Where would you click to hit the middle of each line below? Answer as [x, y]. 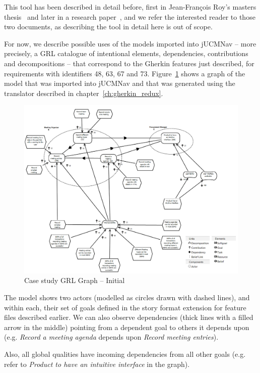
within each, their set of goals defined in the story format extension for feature [125, 307]
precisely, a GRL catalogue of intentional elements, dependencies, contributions [126, 53]
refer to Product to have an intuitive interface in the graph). [97, 364]
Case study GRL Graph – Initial [75, 280]
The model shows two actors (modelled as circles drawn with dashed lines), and [127, 297]
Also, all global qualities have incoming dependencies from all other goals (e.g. [125, 354]
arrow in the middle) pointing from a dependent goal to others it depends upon [127, 327]
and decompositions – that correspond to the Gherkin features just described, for [129, 63]
